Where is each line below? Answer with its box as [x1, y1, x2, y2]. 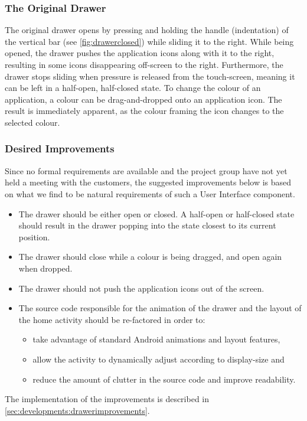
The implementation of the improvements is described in [5, 393, 210, 405]
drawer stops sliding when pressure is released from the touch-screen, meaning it [5, 70, 295, 82]
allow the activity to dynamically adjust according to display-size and [32, 353, 285, 365]
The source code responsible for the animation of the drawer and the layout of [18, 302, 302, 314]
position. [18, 230, 50, 243]
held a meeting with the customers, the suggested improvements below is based [5, 176, 292, 188]
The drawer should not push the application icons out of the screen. [18, 282, 264, 294]
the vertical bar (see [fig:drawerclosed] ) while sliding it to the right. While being [5, 35, 294, 47]
